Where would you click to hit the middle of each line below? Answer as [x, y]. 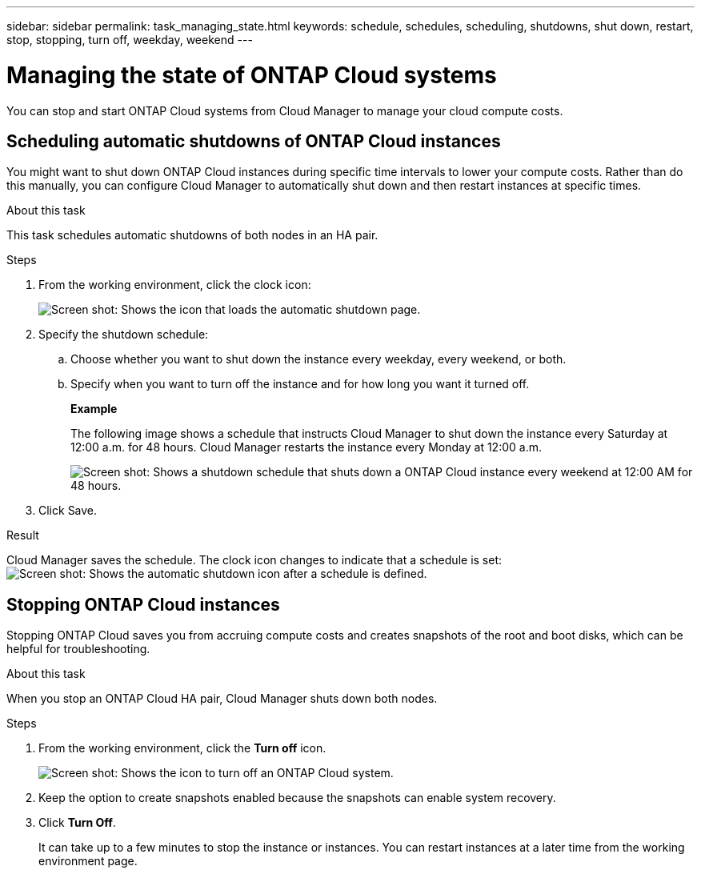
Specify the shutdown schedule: [124, 335]
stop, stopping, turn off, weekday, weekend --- [130, 40]
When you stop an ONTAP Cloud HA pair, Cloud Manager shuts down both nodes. [222, 699]
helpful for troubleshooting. [78, 649]
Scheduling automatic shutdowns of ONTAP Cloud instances [254, 141]
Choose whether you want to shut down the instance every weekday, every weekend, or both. [318, 359]
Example [94, 409]
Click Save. [68, 511]
